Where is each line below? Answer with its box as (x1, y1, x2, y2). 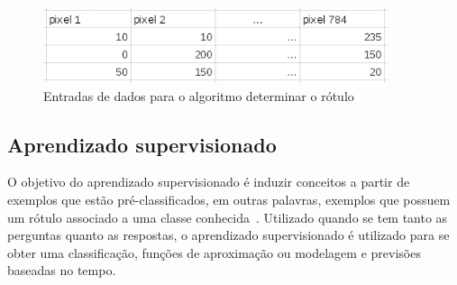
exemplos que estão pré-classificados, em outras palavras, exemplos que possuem (7, 189, 451, 208)
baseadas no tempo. (7, 261, 116, 280)
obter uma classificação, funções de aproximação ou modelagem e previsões (7, 243, 421, 262)
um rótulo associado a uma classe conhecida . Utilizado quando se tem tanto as (7, 207, 448, 226)
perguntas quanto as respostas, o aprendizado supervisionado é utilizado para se (7, 225, 450, 244)
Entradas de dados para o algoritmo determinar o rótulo (43, 86, 354, 105)
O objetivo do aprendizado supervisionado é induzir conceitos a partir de (7, 172, 410, 191)
